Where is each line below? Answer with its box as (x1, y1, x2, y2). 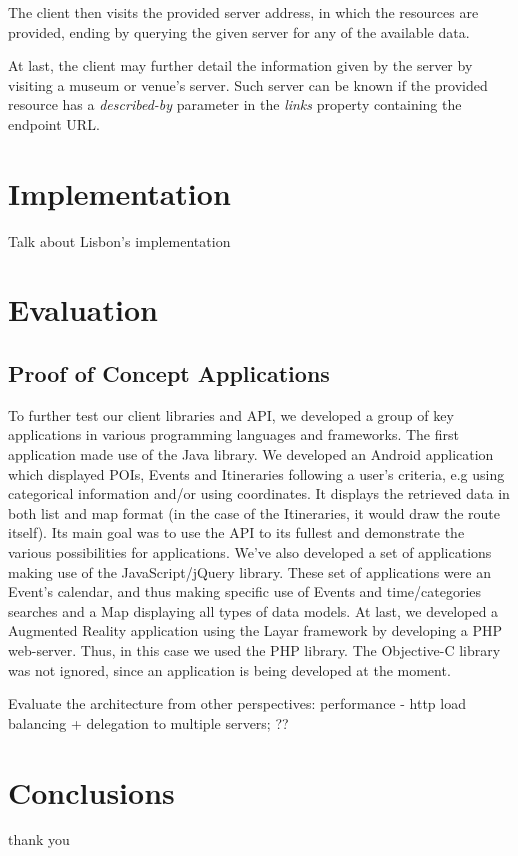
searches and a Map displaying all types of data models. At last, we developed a (8, 600, 499, 621)
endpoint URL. (8, 113, 100, 134)
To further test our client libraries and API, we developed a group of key (8, 404, 454, 425)
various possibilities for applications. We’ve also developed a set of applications (8, 542, 492, 563)
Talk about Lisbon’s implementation (8, 230, 231, 251)
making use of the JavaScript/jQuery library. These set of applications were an (8, 561, 491, 582)
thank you (8, 829, 70, 850)
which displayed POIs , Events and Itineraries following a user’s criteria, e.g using (8, 463, 505, 484)
